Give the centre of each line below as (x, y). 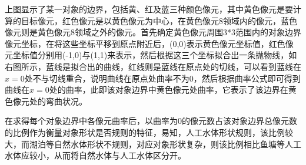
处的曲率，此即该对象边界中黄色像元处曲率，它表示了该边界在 (169, 90)
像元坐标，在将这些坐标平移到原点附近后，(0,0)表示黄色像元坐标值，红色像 (149, 43)
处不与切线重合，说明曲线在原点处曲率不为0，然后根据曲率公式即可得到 (162, 78)
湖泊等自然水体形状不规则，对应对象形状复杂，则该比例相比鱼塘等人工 (165, 144)
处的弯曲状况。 (58, 101)
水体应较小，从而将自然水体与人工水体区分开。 (95, 155)
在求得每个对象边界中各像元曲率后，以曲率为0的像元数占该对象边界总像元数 (151, 121)
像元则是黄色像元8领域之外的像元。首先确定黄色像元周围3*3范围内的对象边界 (153, 32)
